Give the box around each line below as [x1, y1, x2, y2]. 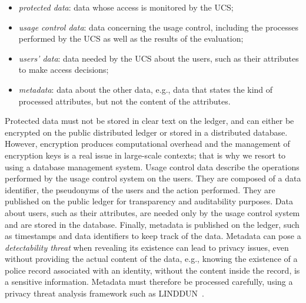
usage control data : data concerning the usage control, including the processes [18, 21, 298, 33]
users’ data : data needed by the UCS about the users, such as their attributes [18, 52, 299, 64]
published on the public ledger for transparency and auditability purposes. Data [5, 195, 294, 207]
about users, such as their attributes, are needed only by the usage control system [5, 206, 300, 218]
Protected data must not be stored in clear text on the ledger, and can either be [5, 115, 294, 127]
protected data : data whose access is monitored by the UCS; [18, 1, 234, 13]
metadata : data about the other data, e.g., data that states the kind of [18, 83, 273, 95]
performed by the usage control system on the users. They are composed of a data [5, 172, 301, 184]
